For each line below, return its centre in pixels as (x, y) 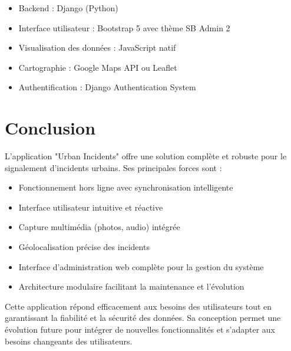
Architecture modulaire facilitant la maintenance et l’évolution (131, 286)
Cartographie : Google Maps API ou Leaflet (98, 67)
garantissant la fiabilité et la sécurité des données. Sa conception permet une (143, 318)
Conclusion (50, 128)
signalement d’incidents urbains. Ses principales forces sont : (113, 167)
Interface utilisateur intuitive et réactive (91, 207)
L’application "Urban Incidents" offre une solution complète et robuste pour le (146, 156)
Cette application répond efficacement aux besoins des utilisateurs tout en (138, 306)
